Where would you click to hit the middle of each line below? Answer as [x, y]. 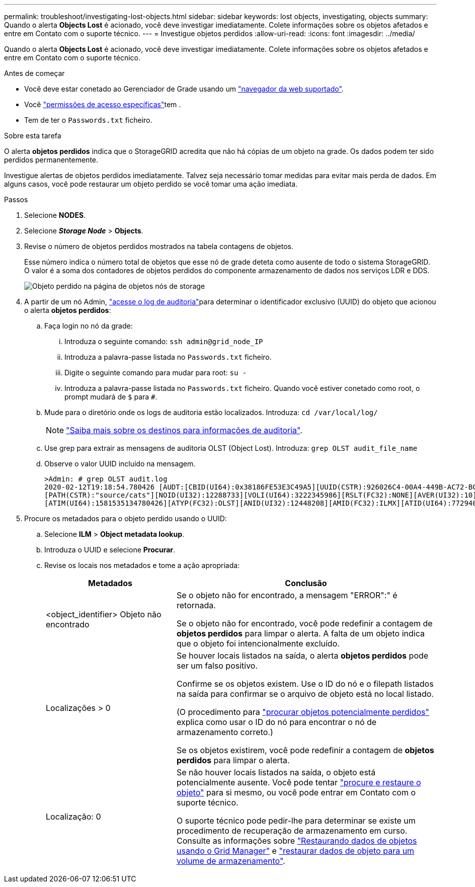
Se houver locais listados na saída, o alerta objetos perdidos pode [302, 656]
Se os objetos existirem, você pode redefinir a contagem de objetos [305, 750]
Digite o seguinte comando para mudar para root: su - [156, 373]
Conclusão [306, 583]
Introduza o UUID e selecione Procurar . [110, 550]
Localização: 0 [73, 817]
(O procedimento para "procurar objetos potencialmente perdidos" [303, 712]
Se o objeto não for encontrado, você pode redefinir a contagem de [304, 623]
